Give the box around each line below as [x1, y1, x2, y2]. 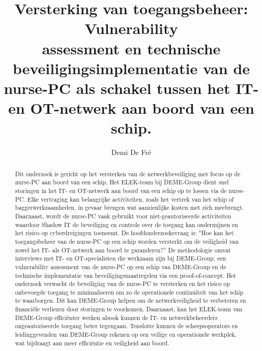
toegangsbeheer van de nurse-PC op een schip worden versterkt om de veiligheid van [15, 237, 239, 245]
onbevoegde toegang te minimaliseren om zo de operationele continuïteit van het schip [15, 288, 244, 296]
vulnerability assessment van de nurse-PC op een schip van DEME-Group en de [15, 262, 226, 271]
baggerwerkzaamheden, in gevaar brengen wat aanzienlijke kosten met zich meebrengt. [15, 203, 244, 212]
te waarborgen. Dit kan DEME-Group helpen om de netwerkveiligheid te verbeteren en [15, 296, 246, 305]
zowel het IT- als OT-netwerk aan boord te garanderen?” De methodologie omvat [15, 245, 231, 254]
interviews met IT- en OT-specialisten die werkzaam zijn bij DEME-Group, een [15, 254, 226, 263]
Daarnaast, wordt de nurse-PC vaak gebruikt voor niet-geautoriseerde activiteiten [15, 211, 231, 220]
